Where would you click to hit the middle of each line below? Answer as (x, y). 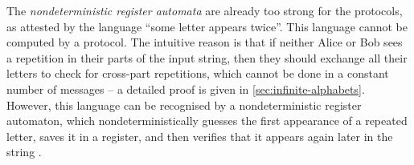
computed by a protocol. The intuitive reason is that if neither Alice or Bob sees (205, 42)
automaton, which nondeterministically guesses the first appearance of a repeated (207, 121)
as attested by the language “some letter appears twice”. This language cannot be (207, 26)
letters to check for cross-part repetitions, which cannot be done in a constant (198, 73)
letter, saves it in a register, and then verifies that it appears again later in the (200, 136)
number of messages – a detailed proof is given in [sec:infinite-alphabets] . (186, 89)
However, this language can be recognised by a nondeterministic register (184, 105)
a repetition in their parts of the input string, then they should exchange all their (207, 57)
